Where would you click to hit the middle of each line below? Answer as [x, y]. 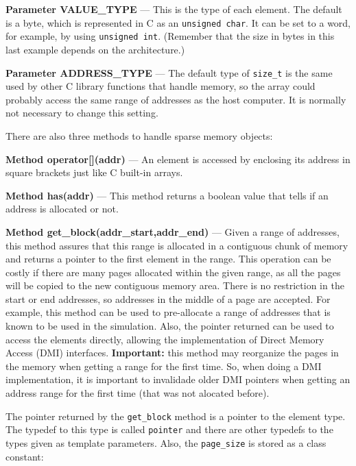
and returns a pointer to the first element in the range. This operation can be [168, 259]
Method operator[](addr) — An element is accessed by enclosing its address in [178, 159]
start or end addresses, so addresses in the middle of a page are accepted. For [168, 298]
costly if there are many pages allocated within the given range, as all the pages [173, 272]
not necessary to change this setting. [82, 113]
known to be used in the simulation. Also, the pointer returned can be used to [170, 326]
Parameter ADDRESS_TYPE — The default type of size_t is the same [169, 72]
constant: [25, 456]
